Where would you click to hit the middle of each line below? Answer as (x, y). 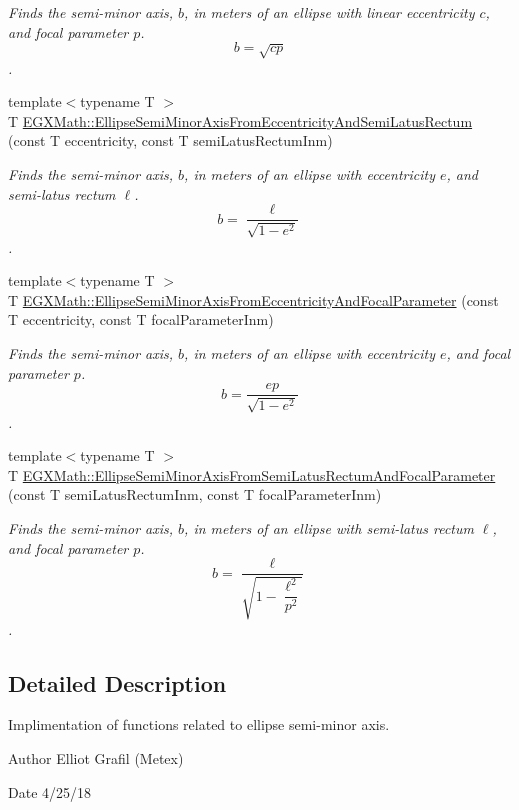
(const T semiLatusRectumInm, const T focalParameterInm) (195, 494)
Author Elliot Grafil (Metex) (96, 758)
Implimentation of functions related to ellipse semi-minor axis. (199, 724)
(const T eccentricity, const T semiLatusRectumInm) (170, 140)
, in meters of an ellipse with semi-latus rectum (329, 527)
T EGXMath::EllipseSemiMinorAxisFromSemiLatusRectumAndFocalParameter (252, 474)
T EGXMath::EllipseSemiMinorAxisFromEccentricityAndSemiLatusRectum (240, 120)
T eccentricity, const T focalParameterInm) (141, 319)
